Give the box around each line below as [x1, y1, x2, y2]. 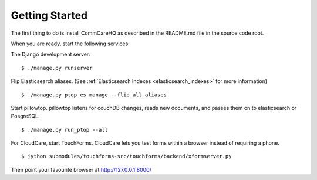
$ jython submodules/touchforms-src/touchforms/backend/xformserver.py [21, 153, 232, 160]
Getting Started [11, 9, 88, 22]
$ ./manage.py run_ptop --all [21, 126, 109, 133]
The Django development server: [11, 51, 90, 58]
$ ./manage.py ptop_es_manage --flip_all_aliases [21, 91, 167, 98]
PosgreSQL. [11, 112, 41, 120]
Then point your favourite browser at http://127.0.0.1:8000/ [11, 166, 152, 173]
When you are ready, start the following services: [11, 40, 130, 47]
